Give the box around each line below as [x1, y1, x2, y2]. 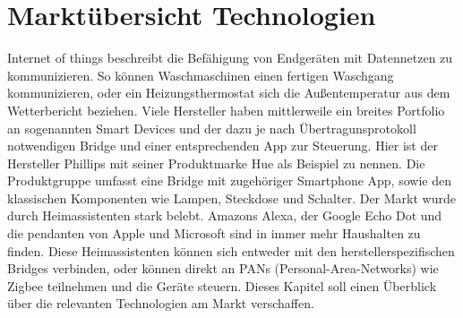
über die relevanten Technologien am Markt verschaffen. [7, 294, 314, 313]
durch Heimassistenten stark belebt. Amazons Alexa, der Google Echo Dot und [7, 206, 442, 225]
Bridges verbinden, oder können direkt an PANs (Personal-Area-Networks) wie [7, 259, 439, 278]
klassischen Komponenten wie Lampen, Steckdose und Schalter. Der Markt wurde [7, 188, 456, 207]
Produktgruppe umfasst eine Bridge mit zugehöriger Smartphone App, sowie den [7, 171, 451, 190]
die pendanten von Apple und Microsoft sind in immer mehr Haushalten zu [7, 224, 421, 243]
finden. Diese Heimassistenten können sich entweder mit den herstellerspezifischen [7, 241, 455, 260]
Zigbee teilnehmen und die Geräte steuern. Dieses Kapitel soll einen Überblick [7, 276, 437, 295]
